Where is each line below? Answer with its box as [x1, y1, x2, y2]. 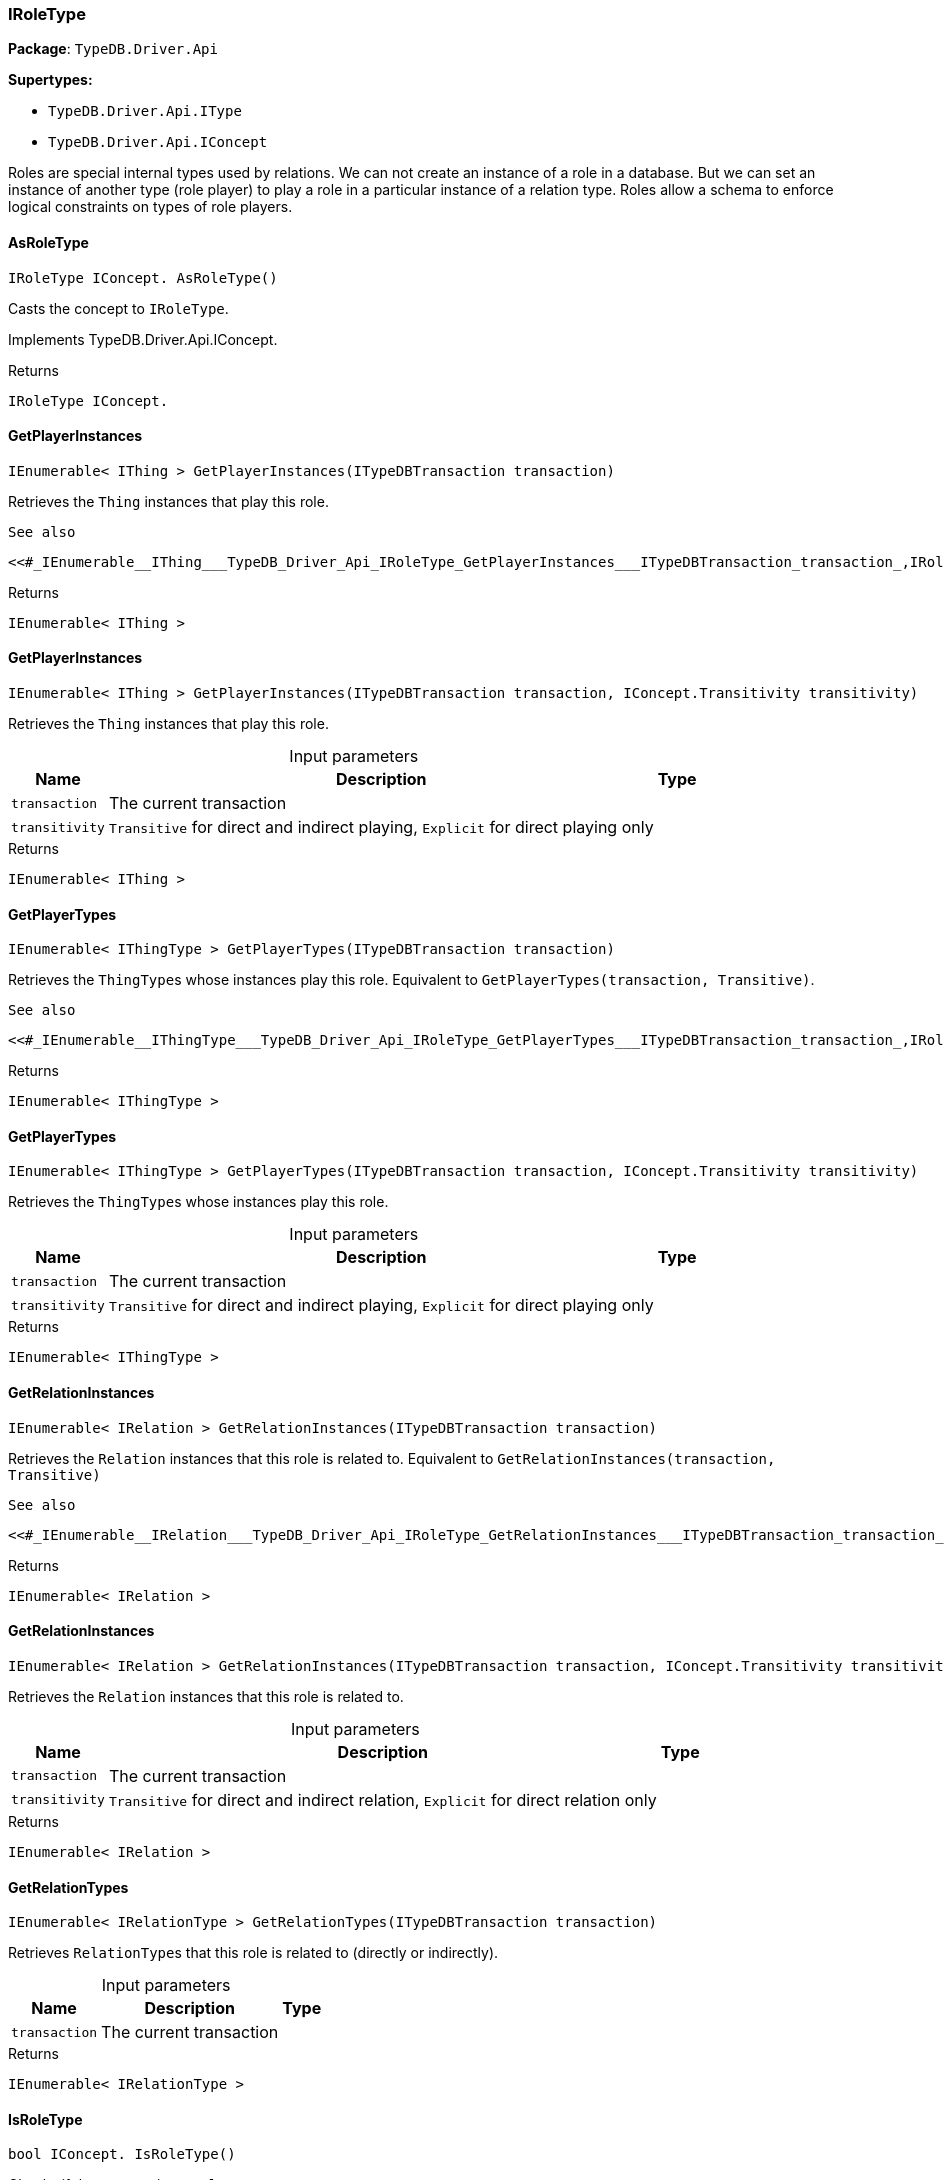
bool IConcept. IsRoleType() [8, 2146, 236, 2163]
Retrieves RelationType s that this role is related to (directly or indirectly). [8, 1944, 499, 1962]
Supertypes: [8, 71, 93, 89]
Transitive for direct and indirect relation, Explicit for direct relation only [108, 1789, 657, 1810]
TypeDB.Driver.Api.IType [48, 103, 242, 120]
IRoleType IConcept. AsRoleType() [8, 269, 278, 286]
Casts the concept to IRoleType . [8, 299, 229, 317]
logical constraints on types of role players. [8, 198, 293, 216]
